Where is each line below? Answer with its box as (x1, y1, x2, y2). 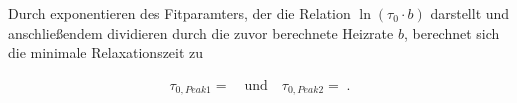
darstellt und (430, 3, 510, 23)
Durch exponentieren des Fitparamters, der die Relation (8, 3, 351, 23)
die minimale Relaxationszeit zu (8, 42, 204, 63)
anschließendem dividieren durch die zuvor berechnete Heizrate (8, 22, 394, 43)
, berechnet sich (403, 22, 500, 43)
